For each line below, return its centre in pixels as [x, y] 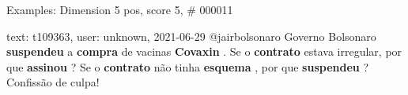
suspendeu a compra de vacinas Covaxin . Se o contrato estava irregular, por [204, 51]
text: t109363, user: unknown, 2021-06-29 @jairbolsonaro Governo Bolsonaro [191, 36]
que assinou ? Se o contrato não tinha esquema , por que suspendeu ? [188, 66]
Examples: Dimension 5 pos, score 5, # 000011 [120, 9]
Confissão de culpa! [53, 82]
